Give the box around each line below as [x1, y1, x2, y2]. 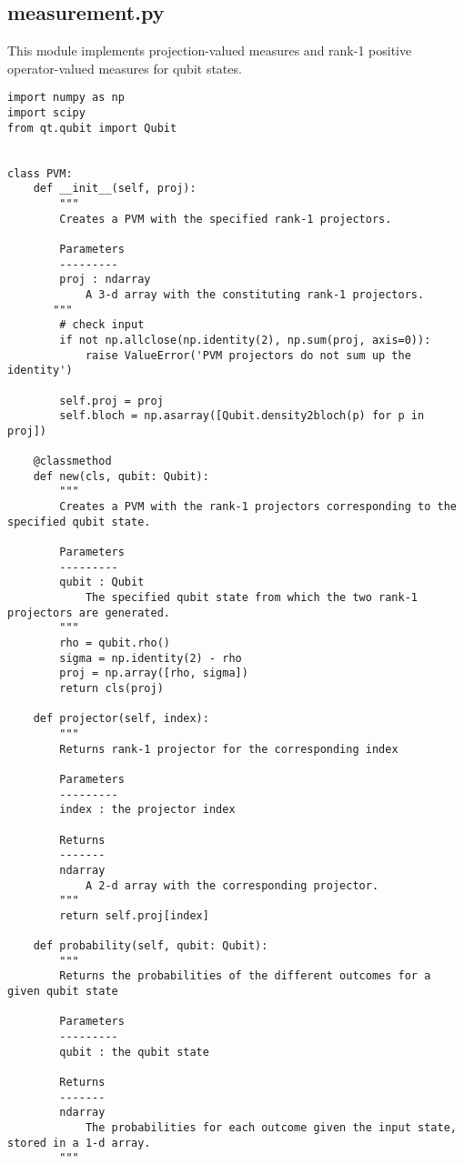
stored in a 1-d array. [7, 1136, 151, 1149]
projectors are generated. [7, 606, 170, 619]
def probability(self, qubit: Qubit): [33, 939, 268, 953]
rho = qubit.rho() [59, 637, 170, 650]
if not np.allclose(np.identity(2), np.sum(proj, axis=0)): [59, 333, 431, 346]
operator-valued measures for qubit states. [7, 58, 242, 77]
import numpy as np [7, 91, 125, 105]
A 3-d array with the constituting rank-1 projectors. [85, 287, 425, 301]
